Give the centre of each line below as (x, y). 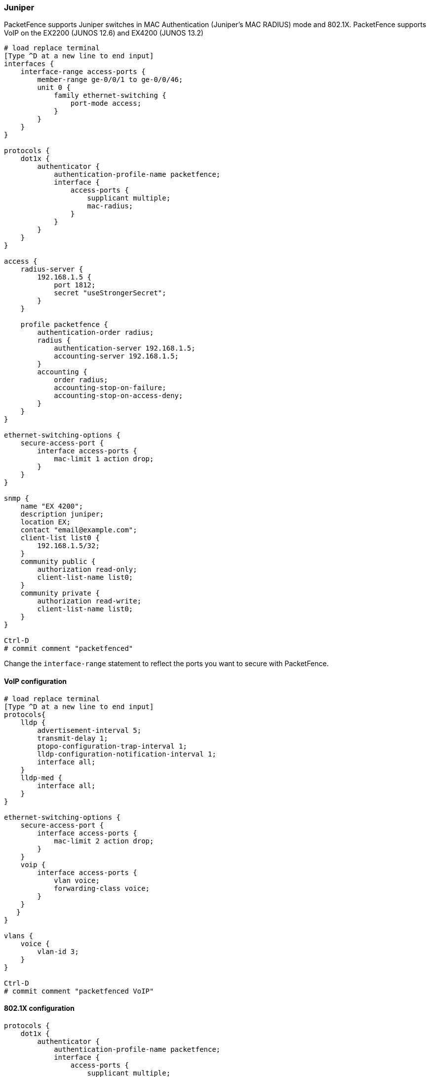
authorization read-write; (89, 601)
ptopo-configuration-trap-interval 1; (112, 746)
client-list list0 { (60, 538)
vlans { (19, 936)
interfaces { (29, 64)
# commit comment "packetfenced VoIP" (79, 991)
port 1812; (75, 285)
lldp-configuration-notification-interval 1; (127, 754)
